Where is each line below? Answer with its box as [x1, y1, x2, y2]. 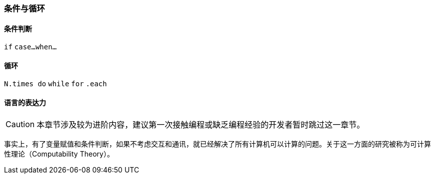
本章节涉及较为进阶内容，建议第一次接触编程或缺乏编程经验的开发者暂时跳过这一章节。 [36, 119, 365, 130]
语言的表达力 [4, 98, 46, 107]
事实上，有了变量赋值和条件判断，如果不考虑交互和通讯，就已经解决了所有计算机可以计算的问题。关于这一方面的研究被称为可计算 [4, 139, 431, 148]
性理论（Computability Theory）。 [4, 149, 114, 158]
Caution [5, 119, 35, 129]
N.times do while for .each [4, 80, 107, 88]
